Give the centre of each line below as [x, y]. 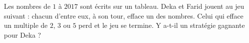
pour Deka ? [23, 34]
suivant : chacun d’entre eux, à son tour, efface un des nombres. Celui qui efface [124, 15]
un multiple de [26, 25]
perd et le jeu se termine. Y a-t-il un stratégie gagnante [162, 25]
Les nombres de [27, 6]
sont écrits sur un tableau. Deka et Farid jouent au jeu [162, 6]
